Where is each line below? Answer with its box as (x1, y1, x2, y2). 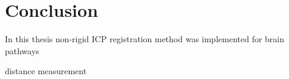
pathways (5, 44, 39, 57)
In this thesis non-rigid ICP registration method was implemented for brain (5, 33, 285, 45)
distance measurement (5, 65, 87, 77)
